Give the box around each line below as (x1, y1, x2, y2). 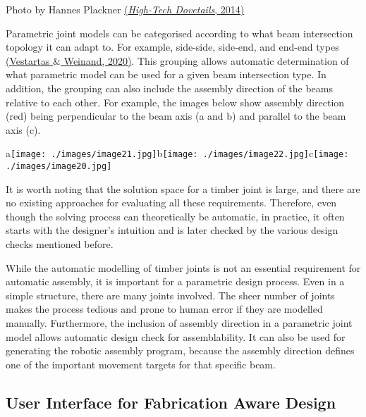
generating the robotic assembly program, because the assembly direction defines (6, 343, 355, 358)
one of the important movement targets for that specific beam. (6, 356, 276, 371)
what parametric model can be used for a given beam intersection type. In (6, 67, 327, 82)
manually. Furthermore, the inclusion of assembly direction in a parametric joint (6, 316, 353, 330)
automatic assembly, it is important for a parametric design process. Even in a (6, 274, 345, 289)
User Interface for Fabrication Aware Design (6, 391, 336, 413)
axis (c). (6, 122, 41, 137)
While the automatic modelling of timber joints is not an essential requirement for (6, 260, 361, 275)
